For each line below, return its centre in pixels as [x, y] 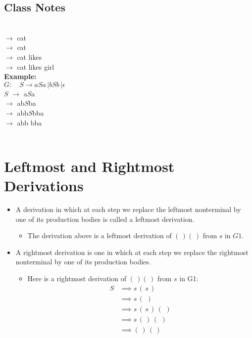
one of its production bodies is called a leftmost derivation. [105, 219]
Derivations [44, 186]
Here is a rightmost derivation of [77, 278]
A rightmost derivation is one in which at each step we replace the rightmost [132, 252]
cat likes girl [36, 66]
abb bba [29, 122]
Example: [20, 76]
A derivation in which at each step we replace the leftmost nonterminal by [128, 209]
